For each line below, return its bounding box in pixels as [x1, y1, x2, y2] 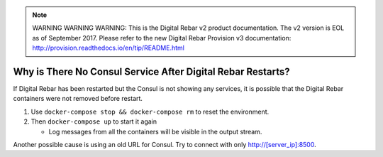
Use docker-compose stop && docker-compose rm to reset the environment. [30, 107, 270, 116]
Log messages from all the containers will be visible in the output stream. [48, 127, 262, 136]
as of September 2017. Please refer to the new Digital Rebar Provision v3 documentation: [32, 33, 292, 42]
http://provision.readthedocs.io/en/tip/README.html [32, 43, 184, 53]
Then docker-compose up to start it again [30, 117, 157, 126]
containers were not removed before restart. [13, 94, 143, 103]
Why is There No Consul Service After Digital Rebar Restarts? [13, 65, 290, 77]
